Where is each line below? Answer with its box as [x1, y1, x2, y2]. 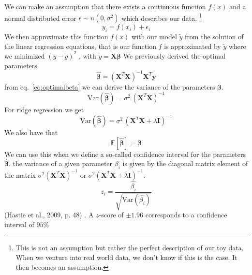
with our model [132, 31, 177, 42]
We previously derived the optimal [123, 50, 225, 61]
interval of [4, 219, 34, 229]
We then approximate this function [4, 31, 108, 42]
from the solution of [185, 31, 244, 42]
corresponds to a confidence [145, 210, 227, 220]
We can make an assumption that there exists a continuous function [4, 1, 206, 11]
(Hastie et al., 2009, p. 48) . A [4, 210, 94, 220]
